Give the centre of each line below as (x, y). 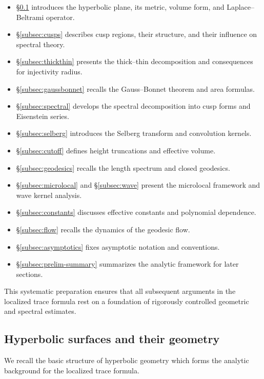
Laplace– (241, 7)
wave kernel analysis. (49, 195)
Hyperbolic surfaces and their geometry (112, 339)
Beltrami (30, 17)
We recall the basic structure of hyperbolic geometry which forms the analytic (127, 360)
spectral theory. (40, 44)
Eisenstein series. (43, 116)
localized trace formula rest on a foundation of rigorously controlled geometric (127, 301)
